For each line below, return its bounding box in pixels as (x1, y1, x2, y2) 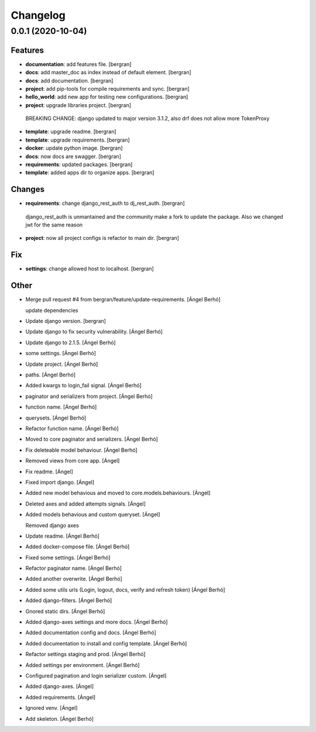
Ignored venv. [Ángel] (25, 704, 78, 712)
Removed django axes (25, 521, 79, 529)
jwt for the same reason (25, 221, 83, 228)
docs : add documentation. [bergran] (25, 77, 114, 84)
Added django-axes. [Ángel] (25, 683, 94, 690)
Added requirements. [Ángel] (25, 693, 96, 700)
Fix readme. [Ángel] (25, 468, 73, 475)
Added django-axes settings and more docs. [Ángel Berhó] (25, 618, 168, 626)
